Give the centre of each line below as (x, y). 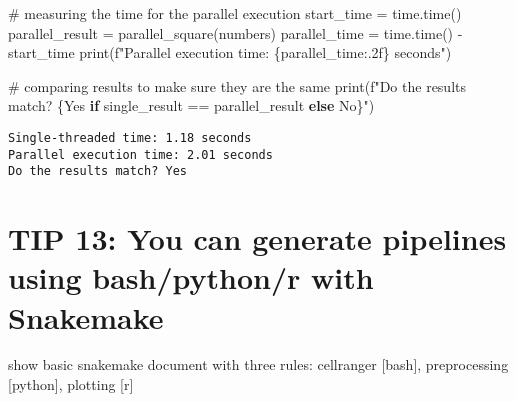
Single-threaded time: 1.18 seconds (130, 137)
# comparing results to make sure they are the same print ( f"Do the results (237, 85)
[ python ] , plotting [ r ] (71, 384)
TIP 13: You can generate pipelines (257, 238)
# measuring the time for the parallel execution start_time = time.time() (235, 13)
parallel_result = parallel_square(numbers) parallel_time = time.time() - (235, 32)
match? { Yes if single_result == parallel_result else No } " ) (191, 105)
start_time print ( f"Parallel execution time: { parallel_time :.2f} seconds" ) (230, 52)
